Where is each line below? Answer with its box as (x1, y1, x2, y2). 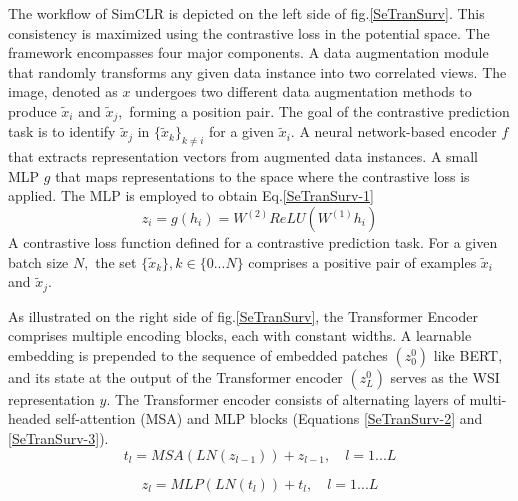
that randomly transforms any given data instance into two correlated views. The (8, 61, 507, 82)
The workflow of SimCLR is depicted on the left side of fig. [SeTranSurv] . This (8, 3, 485, 23)
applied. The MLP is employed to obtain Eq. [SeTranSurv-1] (8, 185, 374, 206)
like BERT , (433, 344, 503, 365)
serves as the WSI (390, 366, 500, 387)
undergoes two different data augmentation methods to (135, 81, 472, 102)
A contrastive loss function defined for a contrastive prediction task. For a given (8, 232, 498, 252)
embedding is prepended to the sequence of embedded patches (8, 344, 388, 365)
